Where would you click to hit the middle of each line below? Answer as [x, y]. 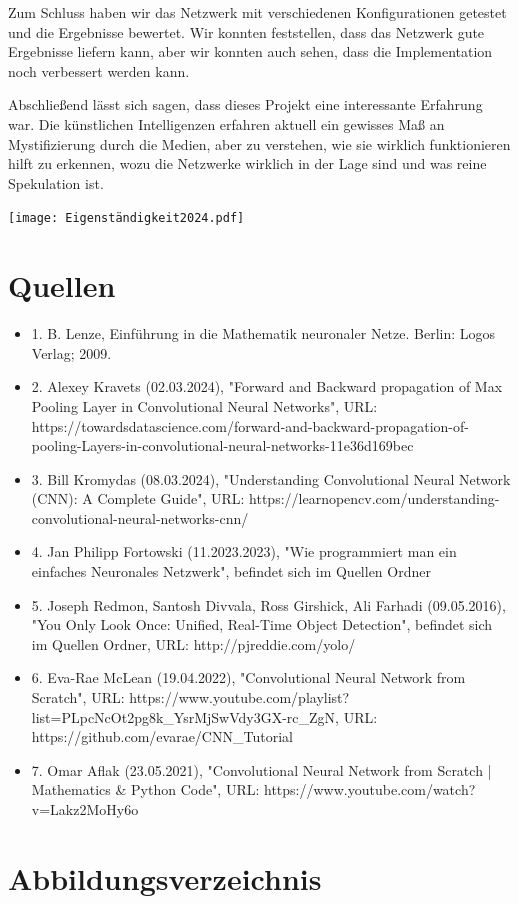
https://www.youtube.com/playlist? [239, 697]
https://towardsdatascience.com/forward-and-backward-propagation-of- [250, 425]
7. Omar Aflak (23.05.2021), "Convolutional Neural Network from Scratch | [261, 769]
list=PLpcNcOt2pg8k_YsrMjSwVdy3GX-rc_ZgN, [185, 716]
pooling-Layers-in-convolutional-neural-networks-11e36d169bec [222, 445]
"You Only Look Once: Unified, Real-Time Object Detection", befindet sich [262, 624]
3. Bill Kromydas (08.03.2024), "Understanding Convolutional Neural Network [271, 478]
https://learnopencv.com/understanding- [374, 498]
